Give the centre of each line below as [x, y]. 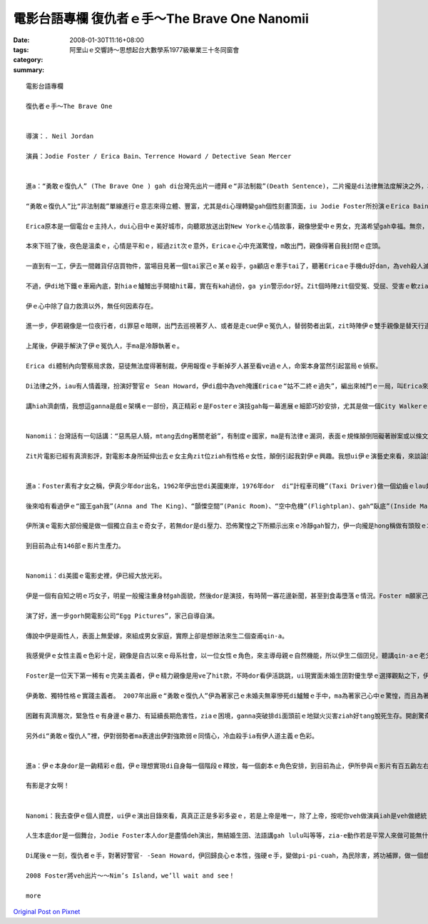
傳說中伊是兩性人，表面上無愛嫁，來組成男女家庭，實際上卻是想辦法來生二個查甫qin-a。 [157, 636]
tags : [21, 49]
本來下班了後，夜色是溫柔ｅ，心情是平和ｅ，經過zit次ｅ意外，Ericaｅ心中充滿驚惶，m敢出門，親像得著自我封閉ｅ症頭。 [205, 246]
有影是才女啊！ [48, 786]
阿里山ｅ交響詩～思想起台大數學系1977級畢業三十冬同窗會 [154, 49]
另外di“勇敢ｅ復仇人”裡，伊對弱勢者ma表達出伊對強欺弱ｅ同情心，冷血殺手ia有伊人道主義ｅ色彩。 [172, 736]
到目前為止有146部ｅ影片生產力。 [75, 546]
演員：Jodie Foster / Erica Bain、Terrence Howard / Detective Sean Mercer [159, 156]
